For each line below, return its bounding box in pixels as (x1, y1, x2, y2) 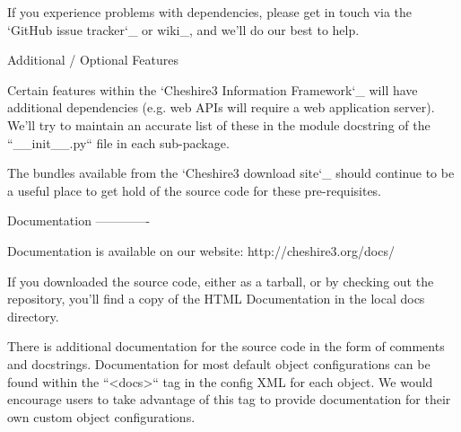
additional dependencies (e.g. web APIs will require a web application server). (7, 98, 435, 117)
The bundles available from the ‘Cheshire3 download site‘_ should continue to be (7, 163, 455, 182)
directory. (7, 306, 59, 325)
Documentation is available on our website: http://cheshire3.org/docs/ (7, 241, 395, 260)
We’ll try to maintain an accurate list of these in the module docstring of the (7, 115, 431, 134)
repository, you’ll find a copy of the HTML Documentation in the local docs (7, 289, 425, 308)
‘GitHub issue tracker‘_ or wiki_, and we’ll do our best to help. (7, 20, 360, 39)
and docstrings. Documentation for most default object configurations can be (7, 354, 431, 373)
